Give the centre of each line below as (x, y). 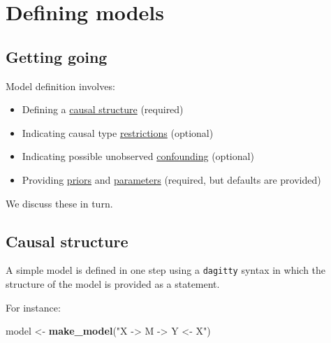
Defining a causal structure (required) (103, 109)
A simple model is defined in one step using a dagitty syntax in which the (166, 270)
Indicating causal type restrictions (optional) (118, 132)
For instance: (33, 307)
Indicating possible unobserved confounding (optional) (138, 156)
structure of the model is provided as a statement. (113, 284)
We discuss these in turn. (59, 203)
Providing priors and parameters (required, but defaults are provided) (171, 179)
